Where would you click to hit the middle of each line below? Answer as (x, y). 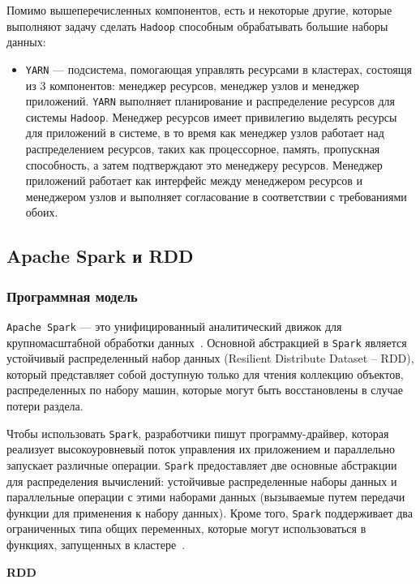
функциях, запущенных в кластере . (96, 544)
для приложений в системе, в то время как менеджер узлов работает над (205, 133)
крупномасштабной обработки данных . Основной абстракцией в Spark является (207, 342)
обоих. (42, 212)
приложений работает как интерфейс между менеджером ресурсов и (194, 180)
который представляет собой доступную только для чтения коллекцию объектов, (205, 374)
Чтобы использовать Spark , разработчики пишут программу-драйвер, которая (198, 433)
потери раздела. (45, 406)
